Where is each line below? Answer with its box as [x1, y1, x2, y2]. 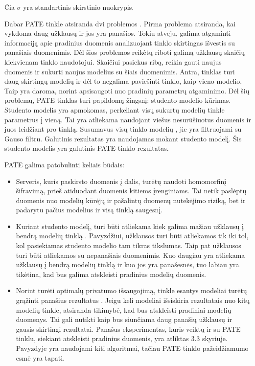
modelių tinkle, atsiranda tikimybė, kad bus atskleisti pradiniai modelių [16, 304, 232, 315]
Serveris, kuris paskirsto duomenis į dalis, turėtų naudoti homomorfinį [16, 176, 227, 186]
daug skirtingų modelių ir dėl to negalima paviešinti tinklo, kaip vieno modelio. [4, 76, 242, 86]
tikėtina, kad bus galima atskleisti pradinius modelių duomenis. [16, 269, 206, 279]
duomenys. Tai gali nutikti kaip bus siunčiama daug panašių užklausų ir [16, 314, 232, 324]
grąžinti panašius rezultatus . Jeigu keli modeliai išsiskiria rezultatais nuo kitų [16, 295, 250, 305]
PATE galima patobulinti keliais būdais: [4, 159, 124, 169]
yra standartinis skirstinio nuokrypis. [23, 2, 134, 12]
